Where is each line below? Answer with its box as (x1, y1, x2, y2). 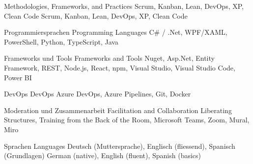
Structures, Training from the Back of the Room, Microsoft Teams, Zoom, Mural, (4, 115, 250, 125)
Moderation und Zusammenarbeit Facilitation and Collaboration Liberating (4, 105, 232, 115)
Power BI (4, 72, 32, 82)
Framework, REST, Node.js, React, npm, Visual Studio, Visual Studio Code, (4, 62, 235, 72)
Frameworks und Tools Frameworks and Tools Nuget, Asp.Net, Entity (4, 53, 215, 63)
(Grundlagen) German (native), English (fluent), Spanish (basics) (4, 150, 201, 161)
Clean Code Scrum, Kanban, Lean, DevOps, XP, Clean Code (4, 10, 188, 21)
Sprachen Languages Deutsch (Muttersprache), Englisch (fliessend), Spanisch (4, 141, 235, 151)
